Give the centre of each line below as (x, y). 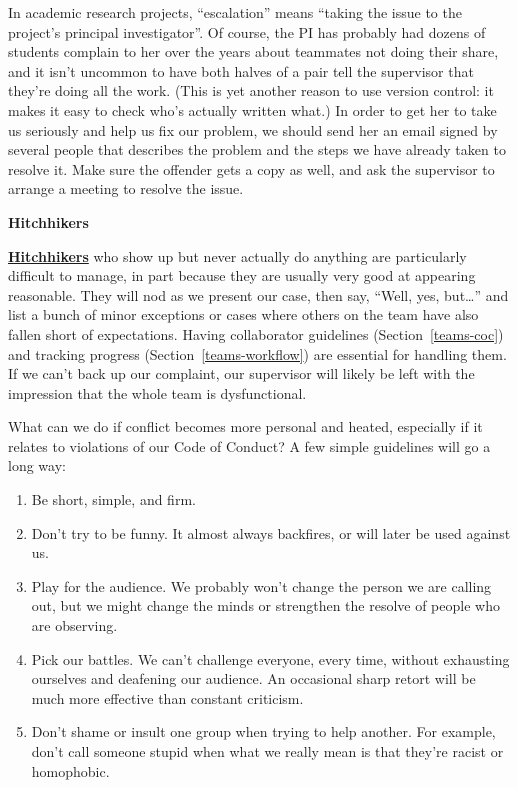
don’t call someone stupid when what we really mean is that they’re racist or (267, 751)
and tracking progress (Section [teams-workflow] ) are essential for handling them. (257, 353)
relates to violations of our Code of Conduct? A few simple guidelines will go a (249, 445)
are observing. (74, 625)
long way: (37, 465)
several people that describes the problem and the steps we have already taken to (257, 149)
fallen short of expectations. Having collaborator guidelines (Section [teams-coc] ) (256, 333)
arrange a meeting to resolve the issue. (126, 188)
